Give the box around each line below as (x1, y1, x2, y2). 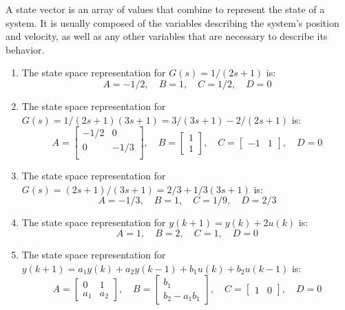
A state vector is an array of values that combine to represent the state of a (6, 2, 325, 16)
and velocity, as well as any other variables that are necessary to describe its (6, 29, 328, 43)
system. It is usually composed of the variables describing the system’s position (6, 15, 339, 30)
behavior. (6, 42, 45, 56)
